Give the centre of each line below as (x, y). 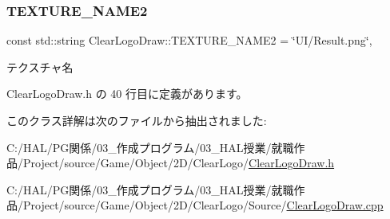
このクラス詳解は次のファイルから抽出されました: (137, 120)
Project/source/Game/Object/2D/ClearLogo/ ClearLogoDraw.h (179, 163)
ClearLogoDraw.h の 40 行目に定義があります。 (127, 94)
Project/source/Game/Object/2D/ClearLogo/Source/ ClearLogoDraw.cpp (203, 205)
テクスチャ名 (40, 66)
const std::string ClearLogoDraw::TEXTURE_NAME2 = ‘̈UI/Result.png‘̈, (189, 40)
